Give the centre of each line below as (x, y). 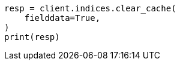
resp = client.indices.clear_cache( (90, 8)
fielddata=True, (62, 18)
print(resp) (32, 37)
